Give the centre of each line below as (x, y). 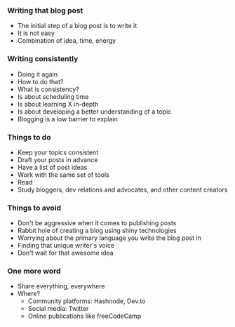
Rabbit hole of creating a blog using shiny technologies (97, 231)
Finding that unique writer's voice (66, 246)
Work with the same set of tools (63, 175)
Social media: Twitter (58, 309)
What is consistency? (48, 89)
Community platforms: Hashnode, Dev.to (87, 301)
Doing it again (38, 74)
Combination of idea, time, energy (67, 41)
